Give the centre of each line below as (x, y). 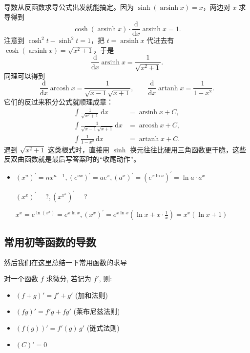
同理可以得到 (24, 75)
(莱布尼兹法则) (97, 311)
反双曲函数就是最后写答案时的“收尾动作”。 (72, 159)
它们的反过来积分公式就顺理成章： (59, 101)
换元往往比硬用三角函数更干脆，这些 (188, 149)
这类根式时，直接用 (78, 149)
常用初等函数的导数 (50, 241)
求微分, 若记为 (69, 279)
